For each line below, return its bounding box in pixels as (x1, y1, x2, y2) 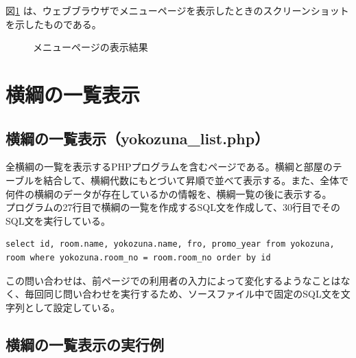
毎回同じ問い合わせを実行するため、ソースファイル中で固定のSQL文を (24, 287, 341, 301)
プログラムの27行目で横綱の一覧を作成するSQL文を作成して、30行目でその (5, 200, 340, 214)
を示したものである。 (5, 16, 102, 31)
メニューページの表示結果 (33, 40, 148, 54)
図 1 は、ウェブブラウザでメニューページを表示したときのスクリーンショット (5, 3, 349, 17)
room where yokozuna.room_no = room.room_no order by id (5, 252, 271, 262)
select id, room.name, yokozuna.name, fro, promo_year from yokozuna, (5, 239, 335, 249)
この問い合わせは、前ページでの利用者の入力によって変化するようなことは (5, 273, 341, 287)
